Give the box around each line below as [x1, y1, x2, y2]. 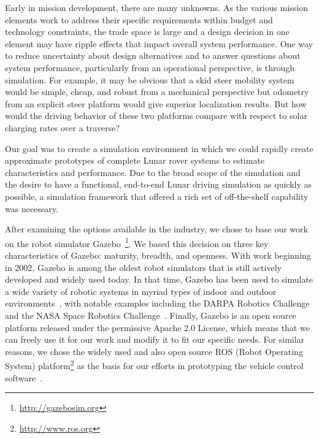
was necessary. [5, 202, 58, 215]
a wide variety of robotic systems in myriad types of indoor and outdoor [5, 284, 277, 297]
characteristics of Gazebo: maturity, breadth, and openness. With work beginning [5, 248, 311, 261]
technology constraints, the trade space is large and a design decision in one [5, 25, 290, 38]
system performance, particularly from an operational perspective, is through [5, 61, 294, 74]
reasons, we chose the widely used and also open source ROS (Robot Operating [5, 345, 303, 357]
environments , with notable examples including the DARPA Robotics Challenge [5, 297, 310, 310]
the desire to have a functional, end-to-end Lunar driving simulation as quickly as [5, 178, 312, 191]
